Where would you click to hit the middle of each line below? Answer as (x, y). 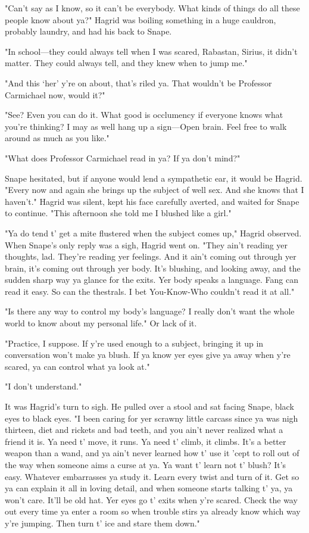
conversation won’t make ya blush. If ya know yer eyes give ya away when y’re (148, 355)
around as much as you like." (57, 138)
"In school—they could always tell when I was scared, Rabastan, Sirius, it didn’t (151, 51)
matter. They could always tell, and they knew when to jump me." (126, 63)
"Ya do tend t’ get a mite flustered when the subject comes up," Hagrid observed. (153, 233)
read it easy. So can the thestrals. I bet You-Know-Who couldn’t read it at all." (150, 291)
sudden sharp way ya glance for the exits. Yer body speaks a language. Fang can (152, 280)
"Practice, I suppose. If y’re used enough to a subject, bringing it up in (134, 343)
